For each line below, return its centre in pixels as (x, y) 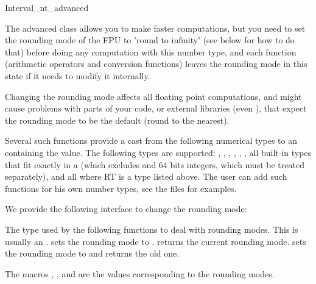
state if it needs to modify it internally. (78, 75)
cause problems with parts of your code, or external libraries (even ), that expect (156, 108)
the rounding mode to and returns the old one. (92, 253)
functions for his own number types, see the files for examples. (121, 188)
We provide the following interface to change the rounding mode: (126, 209)
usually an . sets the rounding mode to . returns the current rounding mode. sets (156, 241)
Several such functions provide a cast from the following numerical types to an (151, 140)
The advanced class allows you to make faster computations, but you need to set (155, 28)
